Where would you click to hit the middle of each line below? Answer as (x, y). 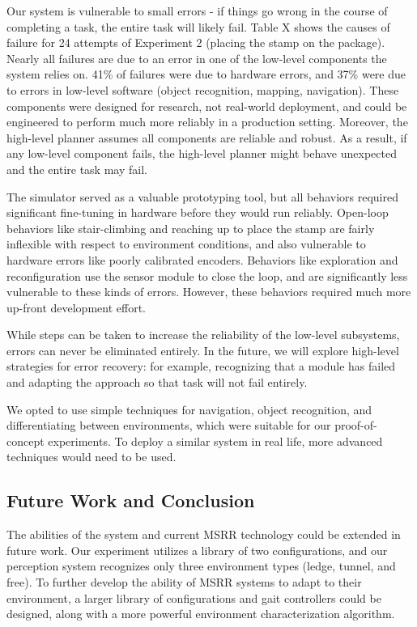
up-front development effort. (76, 307)
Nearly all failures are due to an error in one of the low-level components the (197, 58)
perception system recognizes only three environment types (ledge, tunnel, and (201, 566)
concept (26, 441)
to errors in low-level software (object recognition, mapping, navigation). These (203, 89)
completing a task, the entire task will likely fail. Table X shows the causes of (198, 26)
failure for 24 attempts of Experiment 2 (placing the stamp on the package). (196, 42)
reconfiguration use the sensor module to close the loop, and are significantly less (207, 275)
